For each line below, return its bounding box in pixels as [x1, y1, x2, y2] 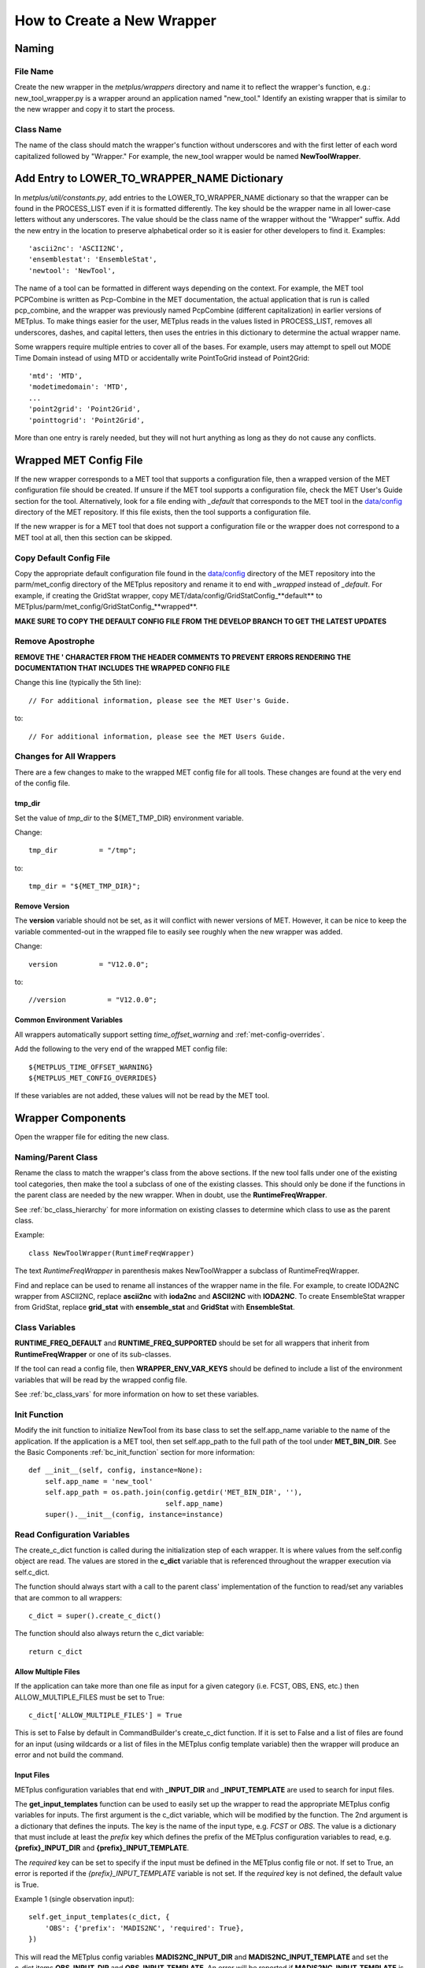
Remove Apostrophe [14, 636, 95, 647]
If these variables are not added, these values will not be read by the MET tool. [14, 1091, 270, 1101]
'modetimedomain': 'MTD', [28, 383, 129, 391]
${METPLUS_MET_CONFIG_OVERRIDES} [28, 1074, 157, 1082]
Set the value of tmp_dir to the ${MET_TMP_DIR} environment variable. [14, 813, 244, 823]
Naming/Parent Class [14, 1152, 98, 1163]
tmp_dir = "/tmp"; [28, 846, 137, 855]
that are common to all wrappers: [14, 1593, 122, 1602]
